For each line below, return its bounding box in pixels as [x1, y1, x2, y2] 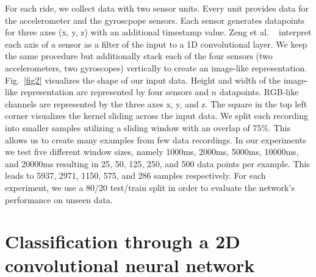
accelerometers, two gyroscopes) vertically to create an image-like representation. [5, 61, 307, 74]
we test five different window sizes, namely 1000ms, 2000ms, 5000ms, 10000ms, [5, 145, 299, 158]
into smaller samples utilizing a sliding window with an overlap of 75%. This [5, 121, 290, 134]
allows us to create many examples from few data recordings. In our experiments [5, 133, 306, 146]
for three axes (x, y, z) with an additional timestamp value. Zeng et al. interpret [5, 26, 312, 38]
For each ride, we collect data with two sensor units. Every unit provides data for [5, 2, 309, 14]
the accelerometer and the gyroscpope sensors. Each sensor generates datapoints [5, 13, 304, 26]
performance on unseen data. [5, 193, 113, 206]
